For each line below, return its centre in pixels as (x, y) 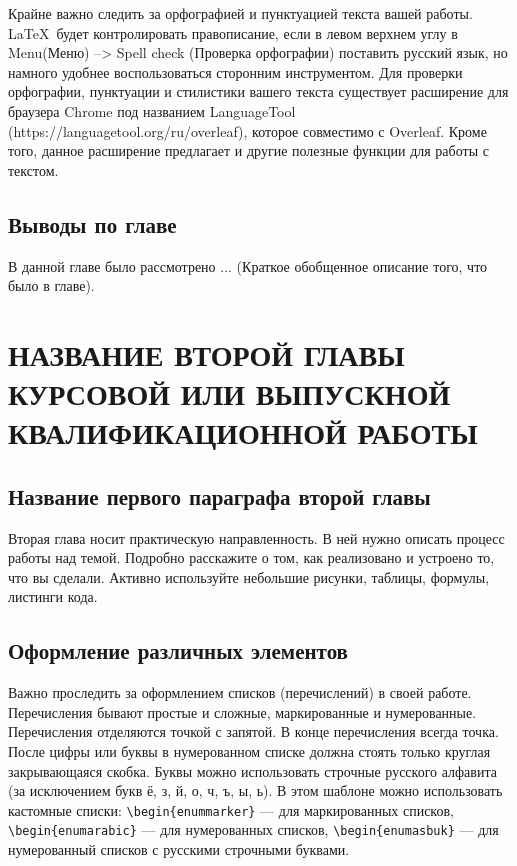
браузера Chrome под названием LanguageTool (152, 110)
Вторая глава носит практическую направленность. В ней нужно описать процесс (256, 537)
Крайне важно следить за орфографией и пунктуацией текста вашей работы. (240, 13)
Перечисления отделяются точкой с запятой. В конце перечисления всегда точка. (253, 731)
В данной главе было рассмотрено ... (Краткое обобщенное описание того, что (248, 265)
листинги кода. (53, 596)
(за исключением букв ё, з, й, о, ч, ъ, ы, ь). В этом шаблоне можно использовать (255, 790)
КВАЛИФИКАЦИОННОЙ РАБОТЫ (243, 432)
